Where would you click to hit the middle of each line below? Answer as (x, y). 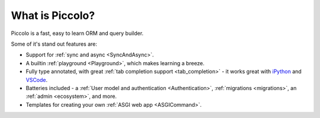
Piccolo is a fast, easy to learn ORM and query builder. (77, 33)
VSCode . (37, 79)
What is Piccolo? (53, 15)
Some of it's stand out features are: (54, 44)
